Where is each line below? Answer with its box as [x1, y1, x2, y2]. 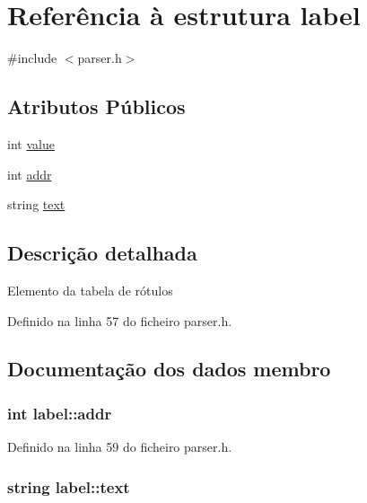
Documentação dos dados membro [7, 355, 331, 383]
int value [7, 134, 55, 153]
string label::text [7, 475, 130, 498]
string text [7, 195, 66, 214]
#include [7, 49, 57, 67]
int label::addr [7, 402, 112, 424]
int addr [7, 164, 52, 183]
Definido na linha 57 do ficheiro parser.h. [7, 311, 232, 330]
